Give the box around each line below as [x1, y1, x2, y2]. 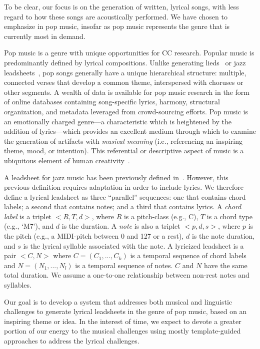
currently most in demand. [4, 30, 85, 41]
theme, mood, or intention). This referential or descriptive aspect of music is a [4, 145, 244, 156]
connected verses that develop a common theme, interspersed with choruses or [4, 77, 243, 87]
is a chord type [206, 211, 252, 221]
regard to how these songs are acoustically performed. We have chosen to [4, 11, 227, 21]
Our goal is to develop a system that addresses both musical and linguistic [4, 296, 232, 307]
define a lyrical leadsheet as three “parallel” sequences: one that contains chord [4, 191, 246, 202]
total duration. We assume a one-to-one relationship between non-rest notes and [4, 270, 249, 280]
